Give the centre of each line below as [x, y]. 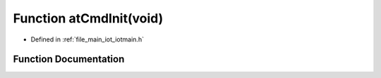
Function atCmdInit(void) [88, 18]
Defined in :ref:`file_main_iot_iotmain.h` [87, 39]
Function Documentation [69, 59]
